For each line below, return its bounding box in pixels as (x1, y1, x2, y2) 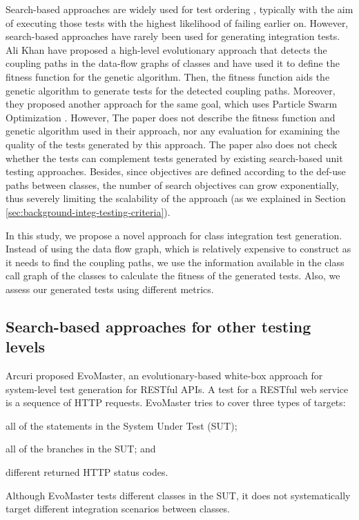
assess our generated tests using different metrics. (6, 281, 214, 296)
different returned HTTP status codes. (6, 465, 168, 479)
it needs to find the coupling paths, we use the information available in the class (6, 254, 345, 269)
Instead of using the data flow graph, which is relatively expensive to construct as (6, 241, 351, 256)
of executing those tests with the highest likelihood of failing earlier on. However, (6, 15, 349, 30)
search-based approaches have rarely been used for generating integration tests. (6, 29, 340, 43)
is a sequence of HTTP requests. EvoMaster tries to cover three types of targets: (6, 395, 346, 410)
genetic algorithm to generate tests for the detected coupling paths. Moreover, (6, 83, 336, 97)
